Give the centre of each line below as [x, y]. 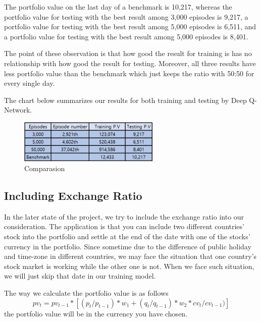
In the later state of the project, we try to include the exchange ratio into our [124, 216]
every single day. [30, 83]
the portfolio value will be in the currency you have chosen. [96, 313]
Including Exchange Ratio [73, 196]
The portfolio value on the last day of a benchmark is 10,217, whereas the [118, 7]
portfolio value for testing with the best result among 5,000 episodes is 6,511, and [130, 26]
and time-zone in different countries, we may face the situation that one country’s [130, 256]
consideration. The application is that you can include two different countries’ [124, 226]
